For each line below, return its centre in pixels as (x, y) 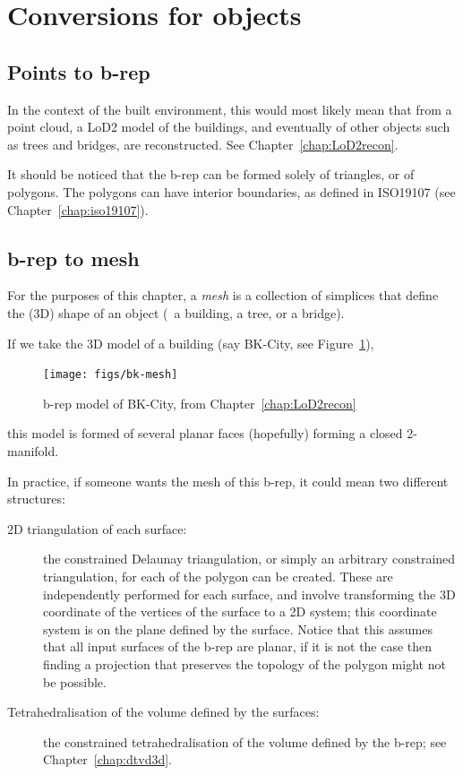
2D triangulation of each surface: (97, 528)
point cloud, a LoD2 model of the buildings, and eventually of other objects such (229, 127)
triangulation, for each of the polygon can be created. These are (218, 576)
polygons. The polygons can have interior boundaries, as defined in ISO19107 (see (231, 191)
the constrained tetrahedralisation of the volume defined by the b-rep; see (245, 741)
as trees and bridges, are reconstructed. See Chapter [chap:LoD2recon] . (203, 144)
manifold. (33, 450)
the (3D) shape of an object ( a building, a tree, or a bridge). (176, 312)
